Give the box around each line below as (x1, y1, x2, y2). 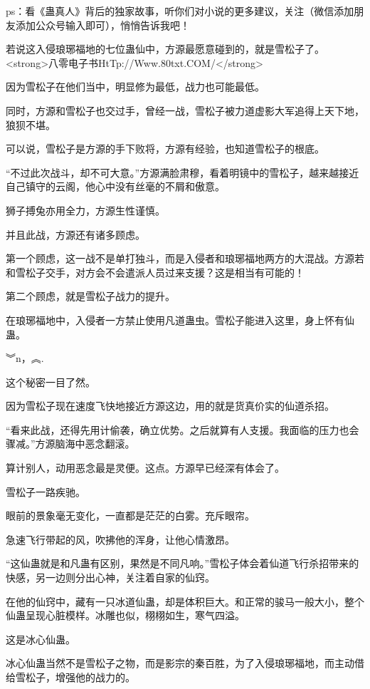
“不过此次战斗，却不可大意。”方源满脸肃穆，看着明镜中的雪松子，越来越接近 (6, 165, 359, 180)
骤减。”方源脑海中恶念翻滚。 (6, 436, 135, 451)
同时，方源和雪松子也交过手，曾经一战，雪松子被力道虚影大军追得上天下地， (6, 103, 364, 118)
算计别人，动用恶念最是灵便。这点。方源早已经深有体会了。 (6, 460, 285, 475)
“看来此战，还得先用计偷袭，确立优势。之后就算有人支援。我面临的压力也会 (6, 422, 359, 437)
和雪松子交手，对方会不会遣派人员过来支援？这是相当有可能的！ (6, 264, 305, 279)
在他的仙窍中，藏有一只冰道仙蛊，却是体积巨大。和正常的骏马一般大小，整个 (6, 594, 364, 608)
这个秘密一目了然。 (6, 374, 95, 389)
